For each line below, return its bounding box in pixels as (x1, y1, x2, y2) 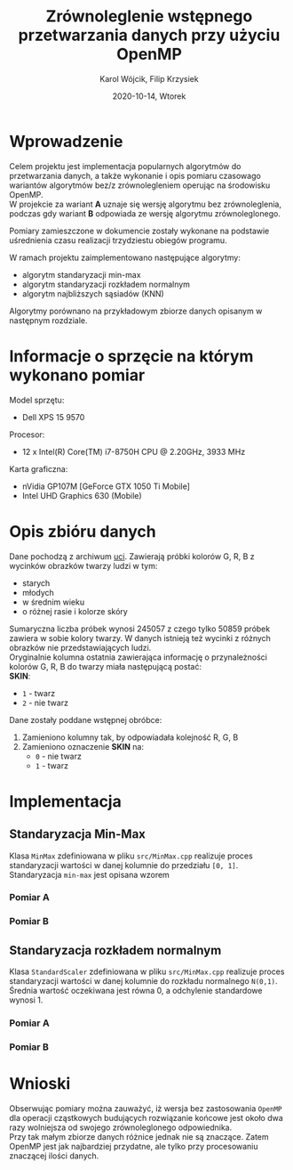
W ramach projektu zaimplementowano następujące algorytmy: (9, 252, 242, 263)
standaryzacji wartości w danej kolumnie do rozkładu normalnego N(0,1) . (9, 976, 278, 987)
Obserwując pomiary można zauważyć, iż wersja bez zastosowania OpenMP (9, 1103, 282, 1114)
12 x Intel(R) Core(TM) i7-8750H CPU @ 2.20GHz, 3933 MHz (21, 446, 246, 457)
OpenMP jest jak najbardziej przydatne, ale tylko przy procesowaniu (9, 1142, 259, 1151)
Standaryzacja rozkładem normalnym (9, 942, 222, 958)
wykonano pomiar (9, 365, 146, 385)
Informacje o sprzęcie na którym (9, 345, 254, 366)
